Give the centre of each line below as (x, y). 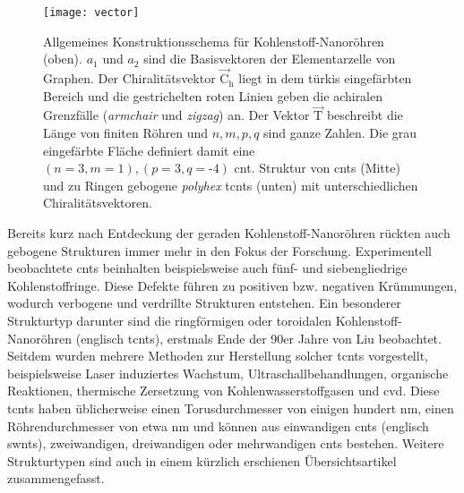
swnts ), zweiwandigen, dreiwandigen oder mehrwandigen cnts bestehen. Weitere (226, 443)
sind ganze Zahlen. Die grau (340, 133)
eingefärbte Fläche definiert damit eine (149, 150)
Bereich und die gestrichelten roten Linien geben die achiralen (213, 95)
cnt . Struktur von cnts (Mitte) (317, 168)
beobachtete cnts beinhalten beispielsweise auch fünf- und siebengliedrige (207, 268)
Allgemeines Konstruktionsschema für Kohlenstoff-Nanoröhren (214, 41)
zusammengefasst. (56, 478)
